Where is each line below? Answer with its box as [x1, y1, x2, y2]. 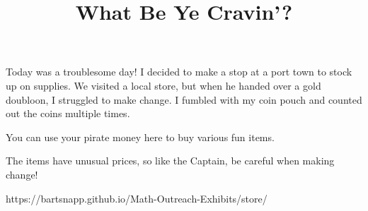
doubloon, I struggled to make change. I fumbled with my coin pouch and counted [6, 92, 362, 107]
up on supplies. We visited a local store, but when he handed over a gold [6, 78, 321, 92]
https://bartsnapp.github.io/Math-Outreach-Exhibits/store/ [6, 191, 268, 205]
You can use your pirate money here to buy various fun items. [6, 129, 275, 144]
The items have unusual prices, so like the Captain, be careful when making [6, 153, 335, 168]
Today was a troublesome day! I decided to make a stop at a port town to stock [6, 64, 352, 79]
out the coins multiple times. [6, 106, 130, 121]
